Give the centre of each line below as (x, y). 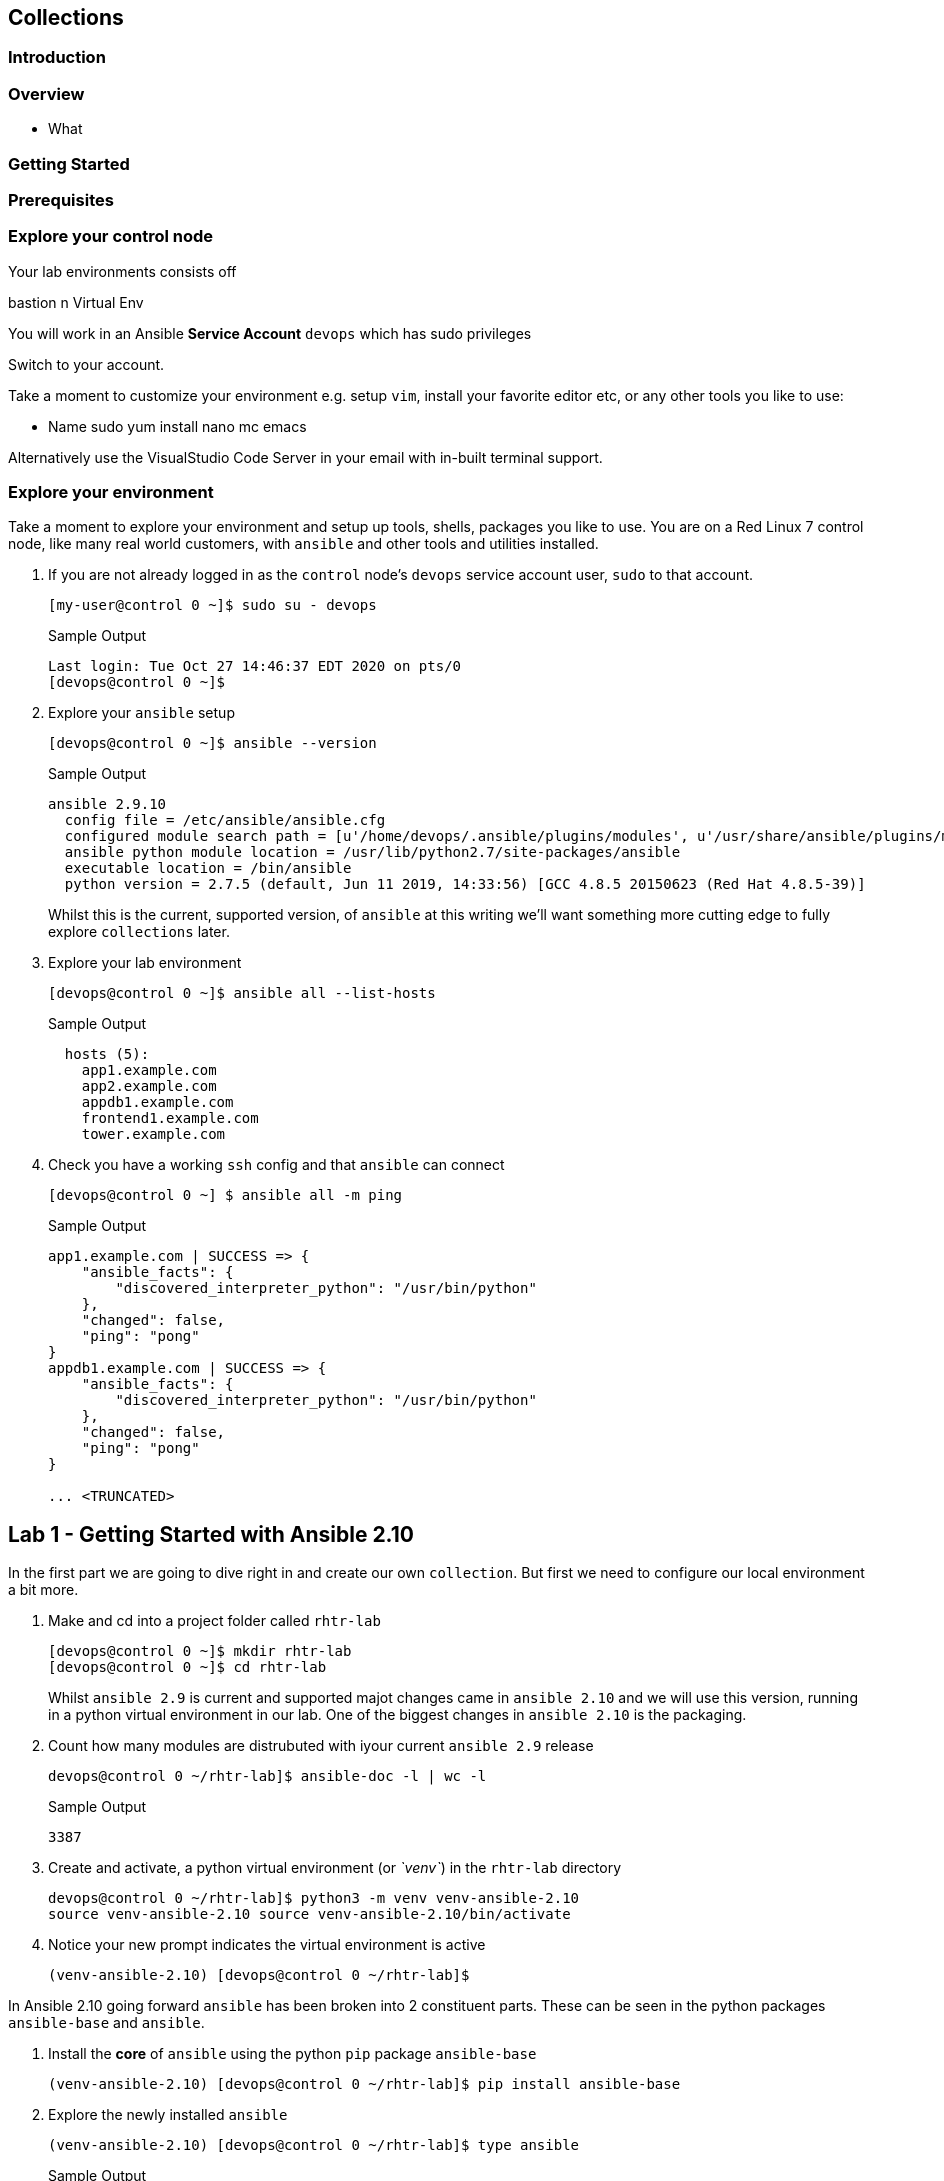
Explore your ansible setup (141, 713)
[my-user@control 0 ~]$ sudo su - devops (212, 605)
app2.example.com (149, 1086)
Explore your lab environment (145, 963)
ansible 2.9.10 (107, 804)
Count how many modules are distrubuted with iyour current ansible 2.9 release (321, 1746)
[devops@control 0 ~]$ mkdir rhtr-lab (200, 1651)
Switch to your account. (86, 364)
